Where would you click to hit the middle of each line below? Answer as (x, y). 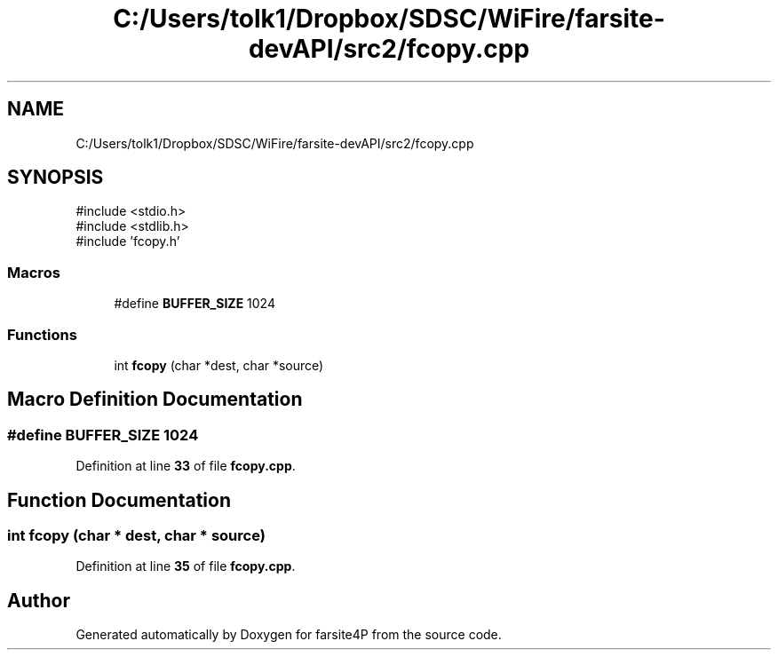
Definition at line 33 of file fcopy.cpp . (186, 466)
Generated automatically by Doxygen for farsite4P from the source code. (289, 635)
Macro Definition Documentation (155, 400)
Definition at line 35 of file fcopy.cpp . (186, 566)
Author (39, 600)
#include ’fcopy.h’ (128, 241)
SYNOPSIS (56, 178)
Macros (34, 272)
